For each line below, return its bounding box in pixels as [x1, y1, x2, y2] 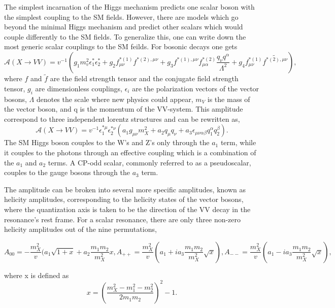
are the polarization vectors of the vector [132, 83, 259, 93]
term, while [220, 137, 256, 148]
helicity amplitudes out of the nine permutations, [4, 224, 157, 234]
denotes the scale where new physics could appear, [36, 93, 193, 104]
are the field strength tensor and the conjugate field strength [50, 73, 239, 84]
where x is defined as [4, 269, 69, 280]
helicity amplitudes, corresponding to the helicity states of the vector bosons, [4, 194, 244, 204]
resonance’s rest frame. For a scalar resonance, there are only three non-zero [4, 214, 241, 224]
